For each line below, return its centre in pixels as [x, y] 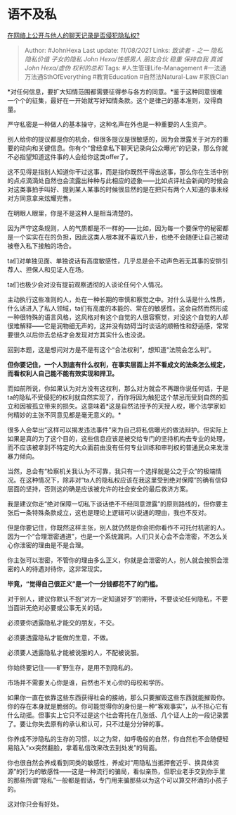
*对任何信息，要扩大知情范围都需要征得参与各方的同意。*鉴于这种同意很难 [115, 92]
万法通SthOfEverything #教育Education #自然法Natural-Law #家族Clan [126, 76]
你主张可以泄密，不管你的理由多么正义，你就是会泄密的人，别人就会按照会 [115, 560]
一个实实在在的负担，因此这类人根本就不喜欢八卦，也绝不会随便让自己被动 [121, 237]
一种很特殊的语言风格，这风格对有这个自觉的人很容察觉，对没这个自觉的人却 [118, 317]
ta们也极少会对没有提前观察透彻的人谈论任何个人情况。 [87, 284]
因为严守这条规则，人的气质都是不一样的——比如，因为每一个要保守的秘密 [115, 228]
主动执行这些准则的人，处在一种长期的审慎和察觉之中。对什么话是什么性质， [118, 299]
